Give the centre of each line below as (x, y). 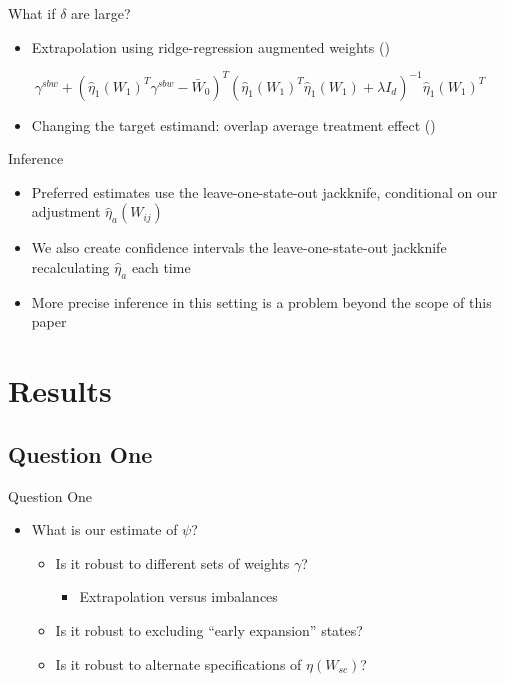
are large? (101, 13)
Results (60, 390)
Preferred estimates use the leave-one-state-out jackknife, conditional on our (264, 191)
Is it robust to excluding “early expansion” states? (209, 630)
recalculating (70, 267)
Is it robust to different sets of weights (172, 562)
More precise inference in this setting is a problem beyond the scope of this (261, 301)
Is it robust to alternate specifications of (178, 663)
